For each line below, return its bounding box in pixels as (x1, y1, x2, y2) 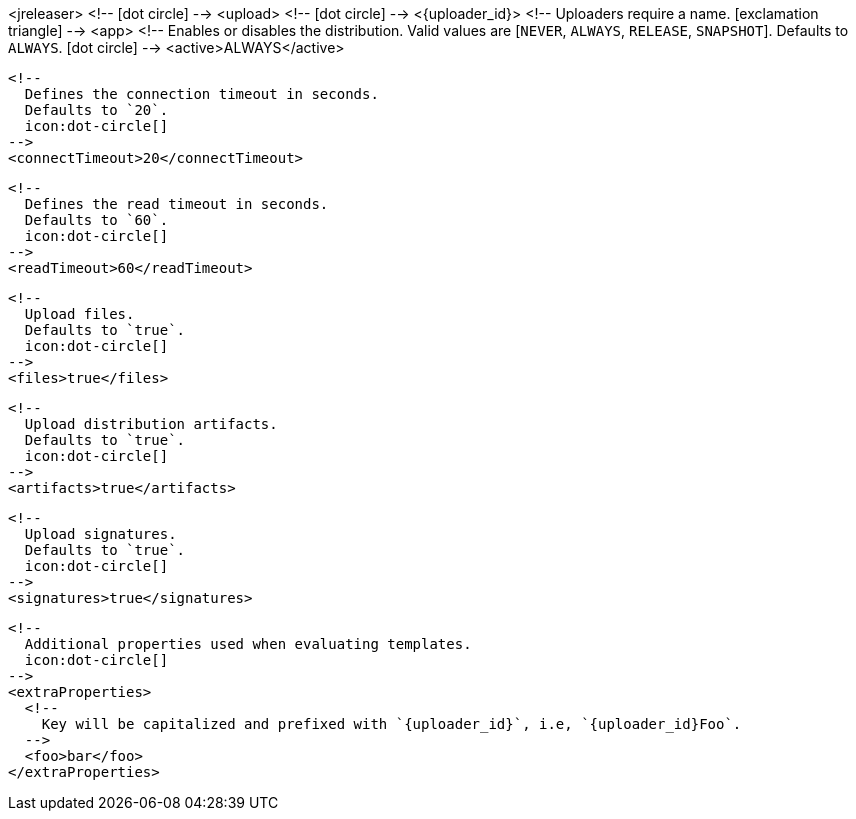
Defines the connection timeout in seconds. (24, 86, 379, 102)
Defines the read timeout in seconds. (24, 196, 329, 212)
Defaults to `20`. (24, 102, 169, 118)
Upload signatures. (24, 526, 177, 542)
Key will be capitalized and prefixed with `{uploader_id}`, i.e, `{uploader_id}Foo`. (41, 716, 742, 732)
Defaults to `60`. (24, 212, 169, 228)
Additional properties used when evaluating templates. (24, 636, 472, 652)
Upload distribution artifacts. (24, 416, 278, 432)
